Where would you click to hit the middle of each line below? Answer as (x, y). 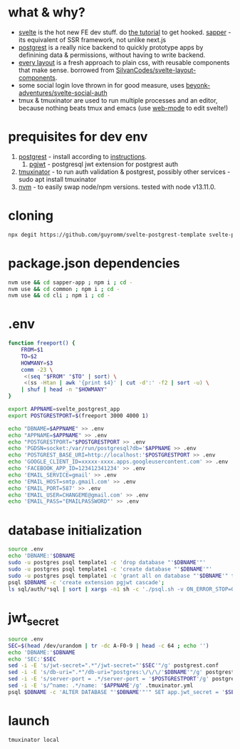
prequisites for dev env (78, 137)
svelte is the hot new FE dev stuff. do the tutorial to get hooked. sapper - (125, 32)
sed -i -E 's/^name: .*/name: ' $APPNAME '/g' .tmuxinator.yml (101, 686)
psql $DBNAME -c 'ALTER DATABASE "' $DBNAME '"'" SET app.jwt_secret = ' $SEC (123, 692)
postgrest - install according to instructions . (83, 156)
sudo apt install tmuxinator (57, 179)
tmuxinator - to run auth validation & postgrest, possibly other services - (124, 171)
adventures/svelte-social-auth (63, 93)
